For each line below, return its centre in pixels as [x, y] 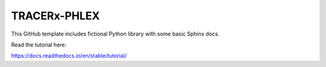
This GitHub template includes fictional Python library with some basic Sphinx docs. [115, 34]
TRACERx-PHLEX [56, 16]
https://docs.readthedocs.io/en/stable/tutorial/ [69, 56]
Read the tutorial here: [39, 45]
